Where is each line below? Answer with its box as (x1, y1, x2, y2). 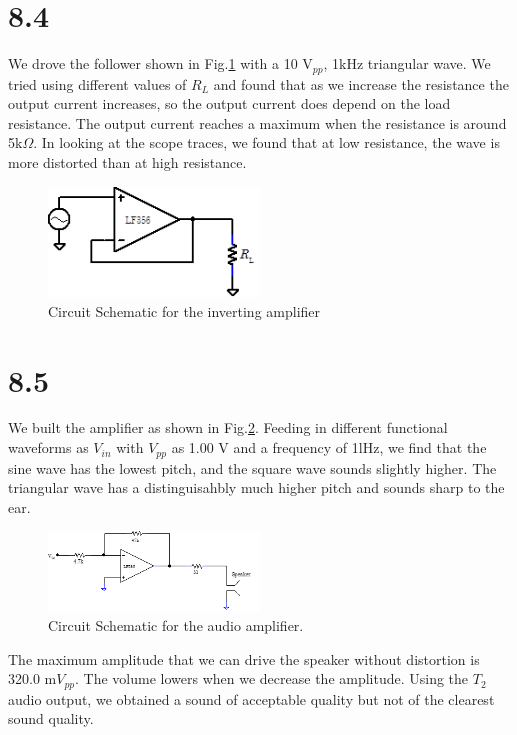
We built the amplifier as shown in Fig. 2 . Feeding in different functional (8, 417, 448, 438)
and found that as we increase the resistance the (213, 73, 509, 94)
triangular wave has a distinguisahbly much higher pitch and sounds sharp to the (8, 477, 505, 498)
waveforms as (8, 437, 89, 458)
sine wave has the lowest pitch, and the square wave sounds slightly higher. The (8, 457, 497, 478)
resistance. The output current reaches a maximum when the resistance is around (8, 112, 507, 133)
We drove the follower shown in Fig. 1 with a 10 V (8, 53, 313, 74)
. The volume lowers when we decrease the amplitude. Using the (75, 668, 469, 689)
